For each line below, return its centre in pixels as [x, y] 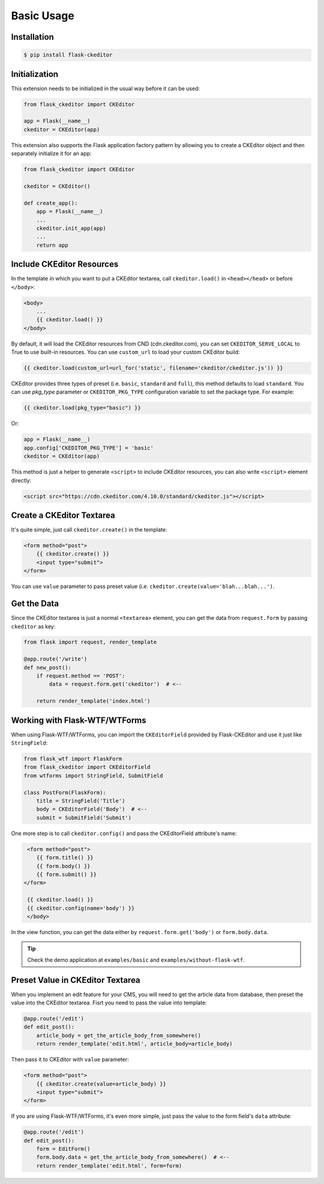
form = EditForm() [63, 1149]
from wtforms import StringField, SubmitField [93, 776]
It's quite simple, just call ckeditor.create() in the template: [89, 530]
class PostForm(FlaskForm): [65, 792]
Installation [32, 37]
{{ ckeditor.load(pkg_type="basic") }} [82, 408]
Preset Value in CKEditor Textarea [76, 980]
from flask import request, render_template [90, 642]
